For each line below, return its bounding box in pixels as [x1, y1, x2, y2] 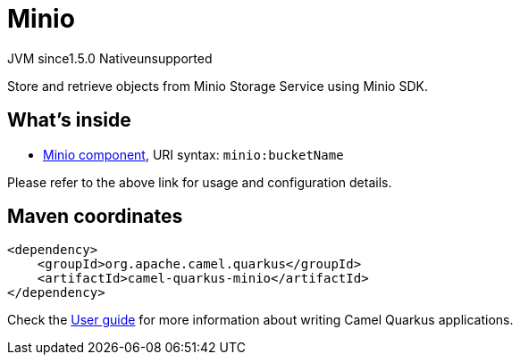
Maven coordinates [7, 205, 183, 228]
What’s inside [7, 109, 131, 132]
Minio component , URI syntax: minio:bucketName [43, 146, 344, 162]
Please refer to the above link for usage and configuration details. [7, 174, 392, 190]
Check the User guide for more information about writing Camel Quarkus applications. [7, 312, 514, 328]
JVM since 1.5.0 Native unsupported [7, 50, 213, 66]
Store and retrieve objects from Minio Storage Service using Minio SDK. [7, 78, 428, 94]
